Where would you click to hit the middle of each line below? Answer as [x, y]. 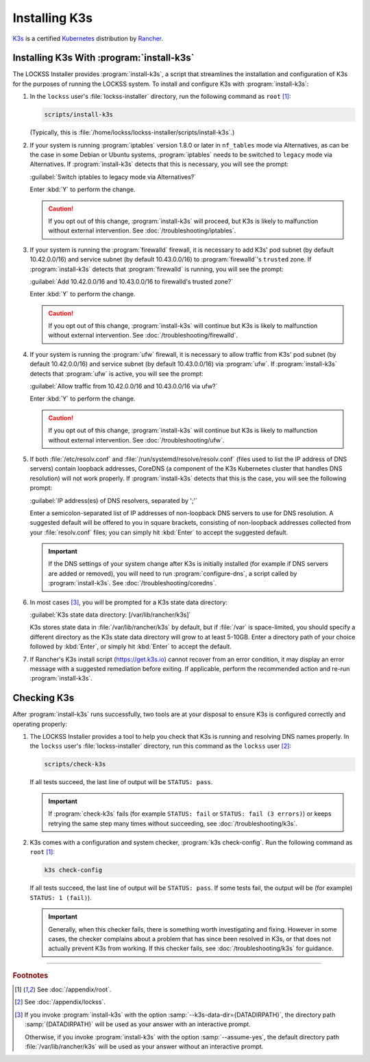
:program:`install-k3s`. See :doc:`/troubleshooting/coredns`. [133, 583]
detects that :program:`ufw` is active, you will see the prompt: [116, 373]
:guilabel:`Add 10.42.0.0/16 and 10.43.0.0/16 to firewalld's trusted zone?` [132, 281]
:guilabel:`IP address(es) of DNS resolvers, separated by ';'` [114, 500]
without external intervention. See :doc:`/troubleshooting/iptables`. [142, 231]
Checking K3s [44, 698]
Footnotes [30, 976]
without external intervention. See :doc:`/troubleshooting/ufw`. [136, 440]
